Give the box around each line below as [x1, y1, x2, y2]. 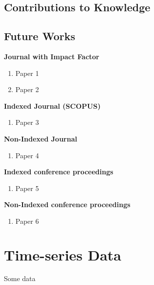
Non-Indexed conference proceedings [4, 199, 131, 210]
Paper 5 [15, 183, 39, 193]
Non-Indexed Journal [4, 133, 77, 143]
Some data [4, 273, 36, 283]
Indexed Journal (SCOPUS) [4, 100, 101, 111]
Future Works [4, 28, 75, 44]
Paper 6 [15, 215, 39, 226]
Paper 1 [15, 68, 39, 78]
